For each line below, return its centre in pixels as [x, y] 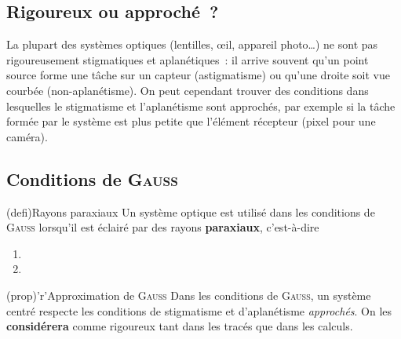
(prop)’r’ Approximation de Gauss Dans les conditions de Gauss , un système [189, 295]
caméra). [27, 136]
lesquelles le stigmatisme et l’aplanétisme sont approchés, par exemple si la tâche [201, 106]
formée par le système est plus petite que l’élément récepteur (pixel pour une [191, 121]
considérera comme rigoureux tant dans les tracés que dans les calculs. [180, 326]
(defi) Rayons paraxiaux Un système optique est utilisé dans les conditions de [191, 211]
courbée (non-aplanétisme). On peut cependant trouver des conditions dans [188, 90]
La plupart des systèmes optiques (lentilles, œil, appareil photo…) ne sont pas [192, 44]
